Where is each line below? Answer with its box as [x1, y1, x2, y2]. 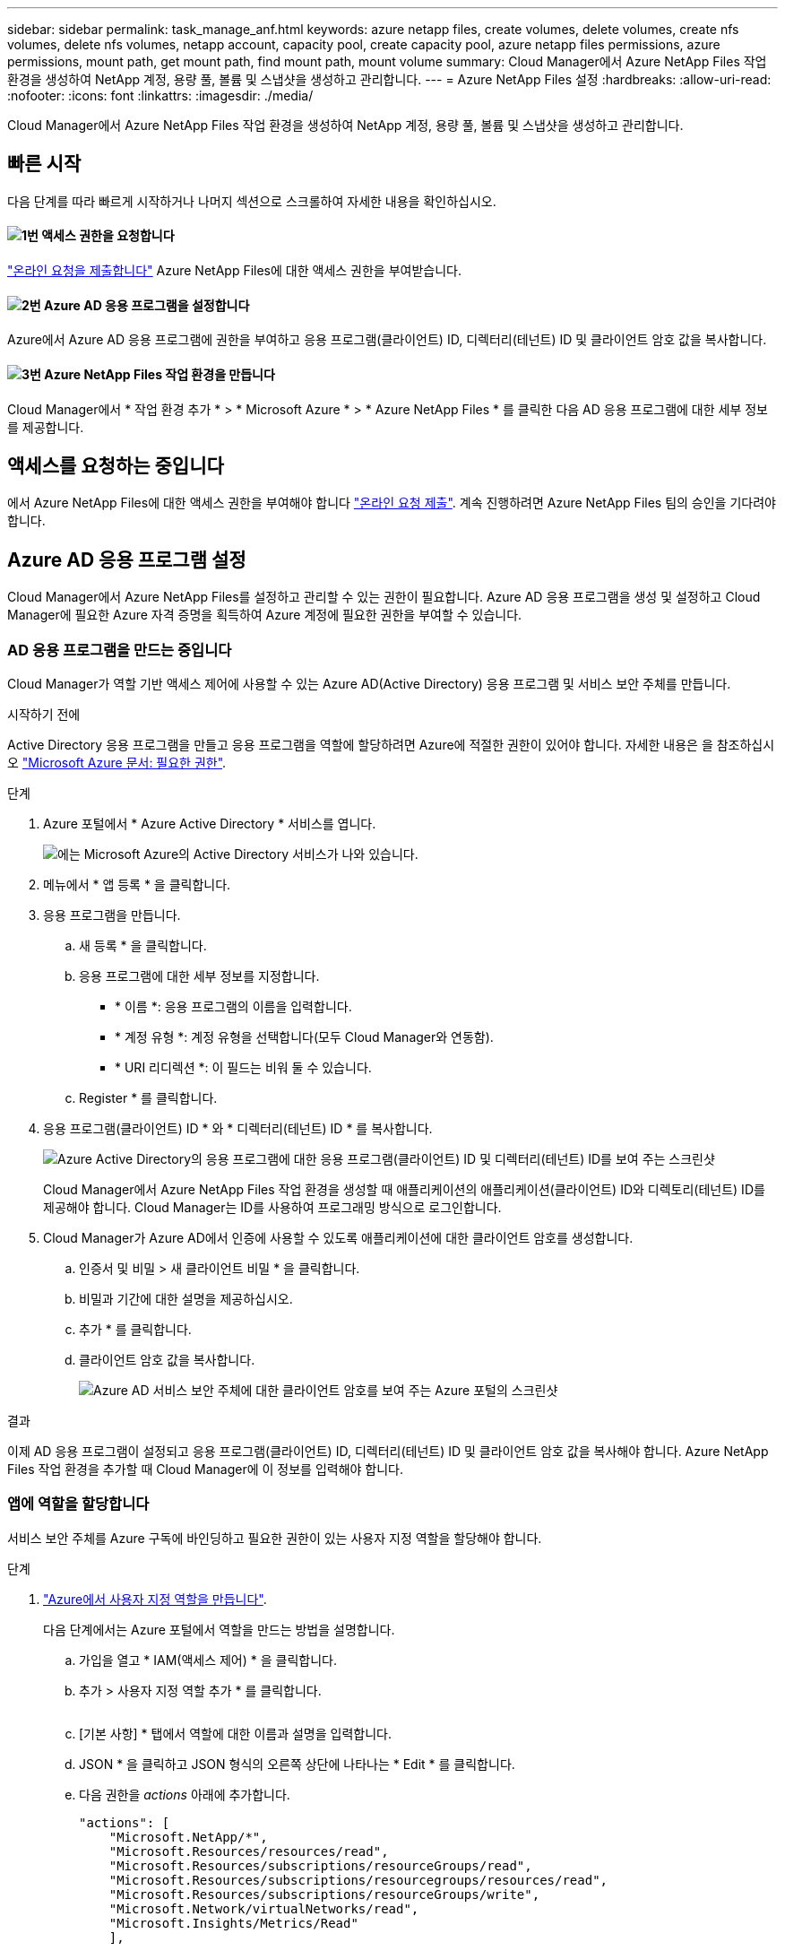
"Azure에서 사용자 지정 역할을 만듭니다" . [43, 1591, 267, 1607]
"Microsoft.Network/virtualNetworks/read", [108, 1901, 419, 1916]
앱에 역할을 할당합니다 [7, 1495, 150, 1513]
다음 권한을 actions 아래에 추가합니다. [79, 1786, 290, 1802]
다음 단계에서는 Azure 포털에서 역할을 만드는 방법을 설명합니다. [43, 1621, 395, 1637]
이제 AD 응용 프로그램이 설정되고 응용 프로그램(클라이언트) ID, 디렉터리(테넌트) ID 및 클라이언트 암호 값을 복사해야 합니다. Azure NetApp [7, 1443, 769, 1459]
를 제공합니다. [7, 419, 84, 435]
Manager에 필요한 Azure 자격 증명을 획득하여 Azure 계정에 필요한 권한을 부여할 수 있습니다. [7, 607, 522, 623]
